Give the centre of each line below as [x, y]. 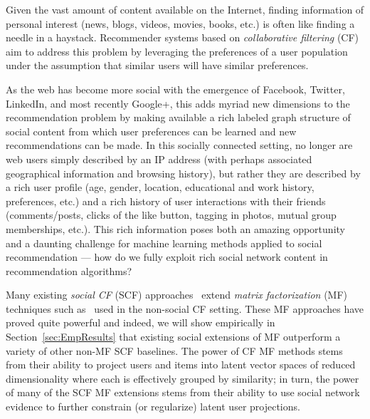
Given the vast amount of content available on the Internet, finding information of [185, 9]
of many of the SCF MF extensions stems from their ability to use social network [183, 392]
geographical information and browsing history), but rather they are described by [183, 173]
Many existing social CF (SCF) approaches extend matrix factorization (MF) [177, 295]
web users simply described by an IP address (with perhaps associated [159, 159]
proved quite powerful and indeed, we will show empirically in [141, 322]
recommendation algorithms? [69, 270]
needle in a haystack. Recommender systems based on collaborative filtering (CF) [183, 37]
